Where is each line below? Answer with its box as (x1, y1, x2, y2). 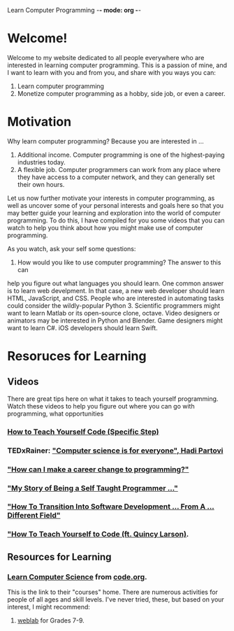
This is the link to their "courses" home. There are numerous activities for (7, 588, 219, 597)
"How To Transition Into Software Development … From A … (7, 502, 214, 511)
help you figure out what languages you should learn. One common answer (7, 279, 224, 288)
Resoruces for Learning (7, 348, 147, 364)
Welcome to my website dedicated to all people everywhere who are (7, 53, 205, 62)
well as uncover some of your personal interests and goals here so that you (7, 201, 224, 209)
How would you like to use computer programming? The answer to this (17, 258, 221, 267)
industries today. (17, 157, 66, 166)
